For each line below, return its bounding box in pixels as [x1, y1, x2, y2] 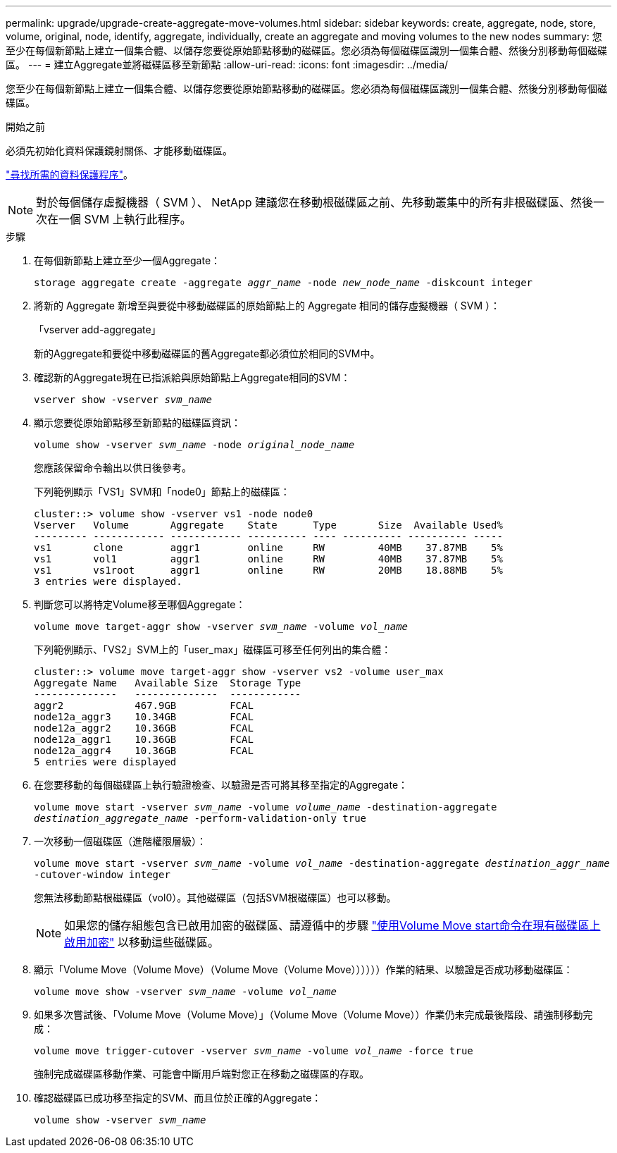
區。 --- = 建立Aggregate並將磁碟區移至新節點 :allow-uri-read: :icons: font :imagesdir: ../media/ [6, 58, 449, 70]
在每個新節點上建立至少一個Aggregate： [34, 254, 221, 266]
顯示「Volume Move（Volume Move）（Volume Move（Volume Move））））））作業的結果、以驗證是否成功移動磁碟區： [34, 963, 573, 975]
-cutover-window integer [34, 869, 170, 880]
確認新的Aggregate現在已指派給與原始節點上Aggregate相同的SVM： [34, 371, 351, 383]
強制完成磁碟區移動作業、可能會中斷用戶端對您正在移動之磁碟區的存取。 [34, 1068, 369, 1080]
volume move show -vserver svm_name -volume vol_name [34, 986, 337, 997]
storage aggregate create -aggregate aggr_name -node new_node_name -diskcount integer [34, 277, 533, 288]
